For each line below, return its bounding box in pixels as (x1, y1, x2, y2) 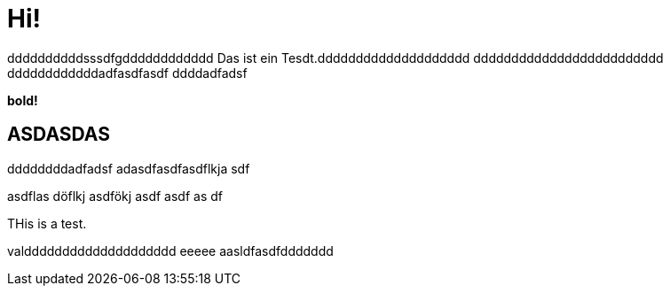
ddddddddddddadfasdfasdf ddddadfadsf (7, 65, 248, 81)
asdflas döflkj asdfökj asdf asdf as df (7, 188, 223, 204)
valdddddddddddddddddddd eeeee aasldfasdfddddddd (7, 243, 334, 258)
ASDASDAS (7, 123, 110, 146)
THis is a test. (7, 215, 87, 231)
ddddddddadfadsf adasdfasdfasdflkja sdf (7, 160, 250, 176)
